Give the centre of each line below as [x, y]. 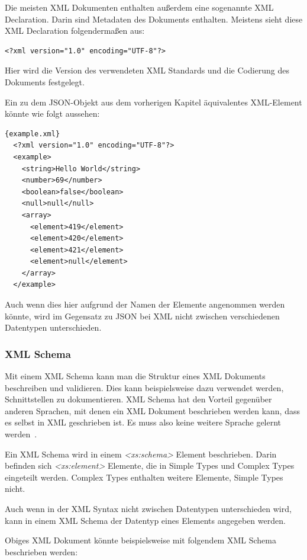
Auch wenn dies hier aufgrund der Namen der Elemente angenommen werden [145, 304]
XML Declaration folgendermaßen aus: [75, 31]
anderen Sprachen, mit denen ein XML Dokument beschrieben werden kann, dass [152, 410]
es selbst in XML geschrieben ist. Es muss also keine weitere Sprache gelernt [143, 422]
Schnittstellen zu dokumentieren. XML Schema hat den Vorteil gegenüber [138, 399]
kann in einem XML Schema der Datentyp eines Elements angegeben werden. [145, 520]
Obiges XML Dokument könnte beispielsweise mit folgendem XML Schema [140, 540]
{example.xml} [33, 134]
